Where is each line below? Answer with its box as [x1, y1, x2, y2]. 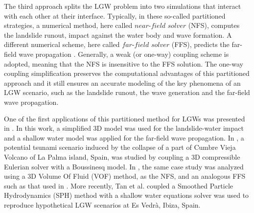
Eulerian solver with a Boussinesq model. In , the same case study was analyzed [4, 161, 244, 171]
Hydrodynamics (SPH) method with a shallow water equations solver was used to [4, 190, 249, 200]
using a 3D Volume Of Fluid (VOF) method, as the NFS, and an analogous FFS [4, 171, 246, 181]
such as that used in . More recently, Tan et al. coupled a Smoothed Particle [4, 180, 233, 190]
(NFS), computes [188, 20, 240, 30]
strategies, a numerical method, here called [4, 20, 133, 30]
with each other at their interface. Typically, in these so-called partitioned [4, 10, 226, 21]
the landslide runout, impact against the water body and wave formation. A [4, 29, 232, 40]
